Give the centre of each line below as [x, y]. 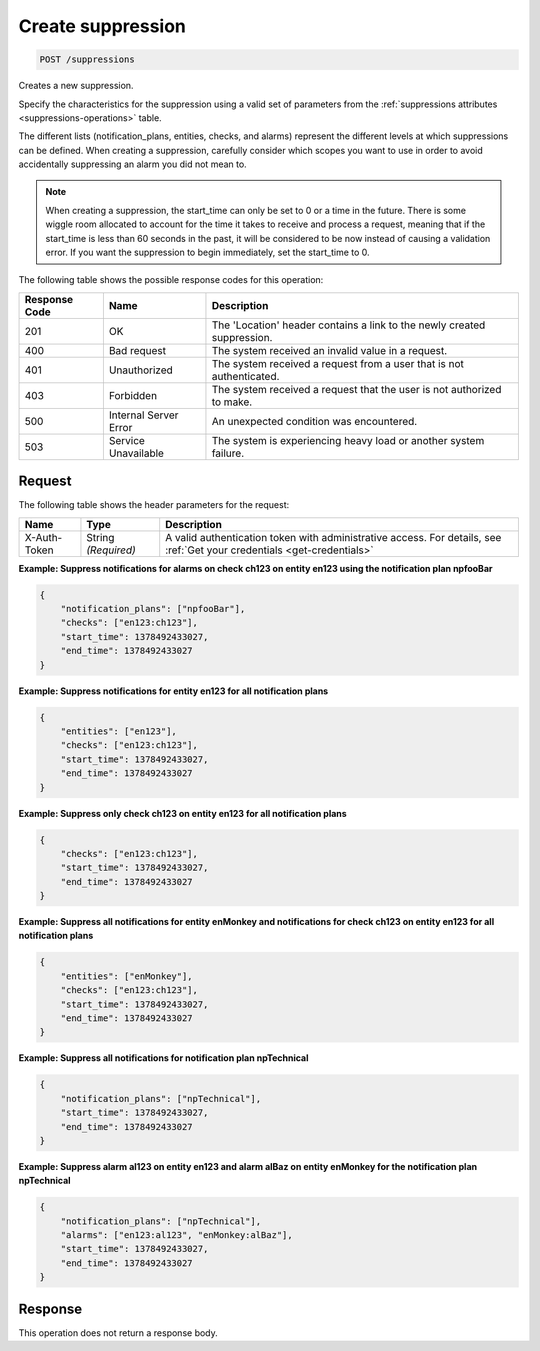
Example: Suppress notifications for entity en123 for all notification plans [173, 691]
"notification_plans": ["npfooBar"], [153, 609]
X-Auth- [43, 537]
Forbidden [133, 395]
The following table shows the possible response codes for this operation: [171, 280]
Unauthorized [141, 370]
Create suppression [102, 26]
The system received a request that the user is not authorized [356, 389]
